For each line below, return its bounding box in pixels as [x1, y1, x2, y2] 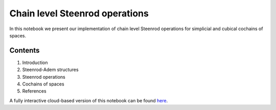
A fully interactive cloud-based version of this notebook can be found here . [9, 97, 168, 103]
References [22, 88, 47, 94]
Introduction [22, 59, 48, 65]
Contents [9, 46, 40, 55]
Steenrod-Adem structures [22, 67, 79, 73]
